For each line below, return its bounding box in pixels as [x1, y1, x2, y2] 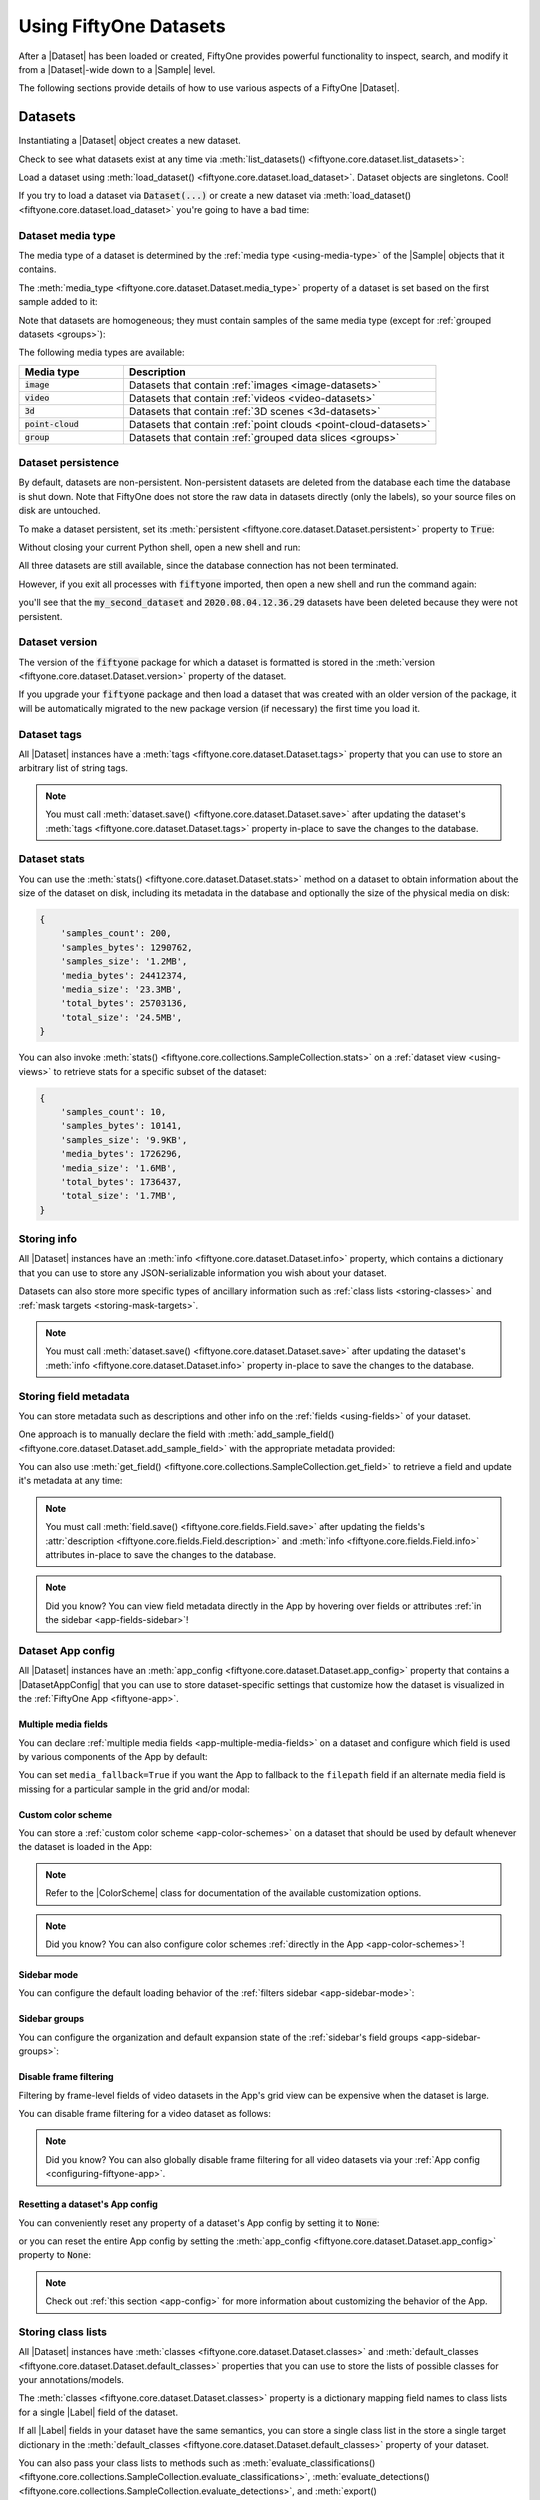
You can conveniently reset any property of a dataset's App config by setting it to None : [18, 2216, 380, 2229]
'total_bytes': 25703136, [60, 998, 188, 1009]
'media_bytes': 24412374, [60, 970, 188, 981]
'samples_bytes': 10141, [60, 1120, 183, 1132]
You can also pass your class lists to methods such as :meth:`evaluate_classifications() [18, 2456, 376, 2469]
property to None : [18, 2249, 92, 2261]
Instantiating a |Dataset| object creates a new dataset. [18, 135, 242, 147]
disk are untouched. [18, 505, 101, 517]
